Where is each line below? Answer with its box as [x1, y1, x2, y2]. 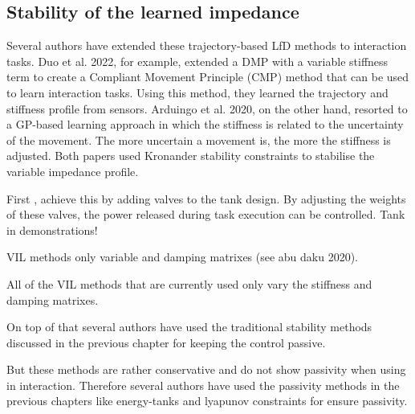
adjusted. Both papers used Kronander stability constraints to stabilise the [6, 147, 375, 164]
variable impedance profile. [6, 162, 139, 179]
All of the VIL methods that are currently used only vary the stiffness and [6, 275, 372, 292]
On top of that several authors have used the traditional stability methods [6, 318, 372, 335]
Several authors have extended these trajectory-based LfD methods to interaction [6, 37, 407, 54]
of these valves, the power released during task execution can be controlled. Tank [6, 206, 405, 223]
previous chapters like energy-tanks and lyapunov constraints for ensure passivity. [6, 392, 408, 409]
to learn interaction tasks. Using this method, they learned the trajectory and [6, 84, 389, 100]
